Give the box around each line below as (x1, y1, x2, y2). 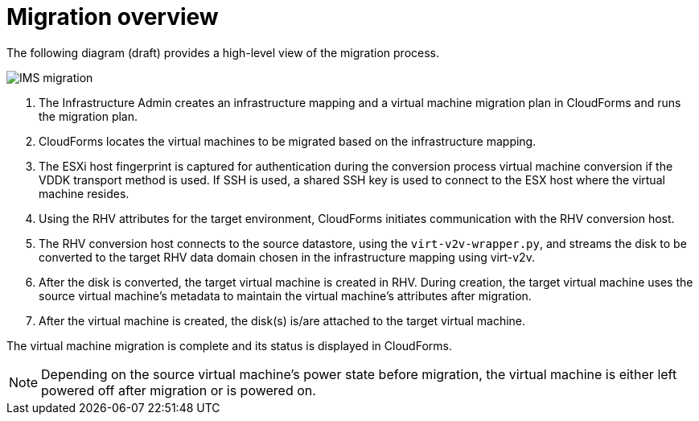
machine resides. (39, 186, 130, 200)
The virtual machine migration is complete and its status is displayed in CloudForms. (6, 338, 452, 353)
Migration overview (6, 3, 219, 31)
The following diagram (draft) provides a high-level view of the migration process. (6, 45, 440, 60)
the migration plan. (39, 109, 138, 123)
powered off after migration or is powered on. (41, 382, 316, 398)
